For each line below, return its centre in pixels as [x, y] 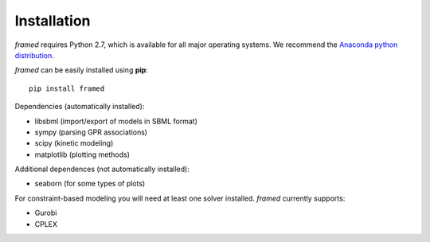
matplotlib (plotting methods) [82, 154]
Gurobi [46, 213]
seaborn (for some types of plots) [90, 184]
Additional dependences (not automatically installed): [102, 169]
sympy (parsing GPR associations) [91, 132]
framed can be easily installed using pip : [82, 70]
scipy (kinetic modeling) [74, 143]
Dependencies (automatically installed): [80, 107]
